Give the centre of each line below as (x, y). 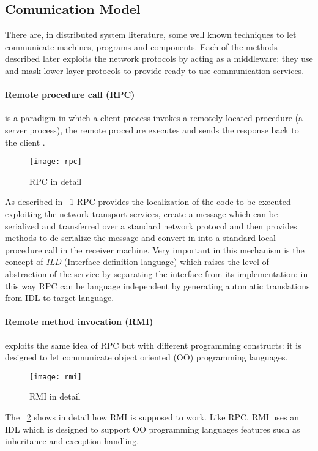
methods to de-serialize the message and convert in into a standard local (141, 238)
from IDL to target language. (60, 298)
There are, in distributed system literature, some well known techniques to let (151, 35)
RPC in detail (56, 181)
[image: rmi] (56, 377)
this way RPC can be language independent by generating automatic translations (157, 285)
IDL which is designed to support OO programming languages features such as (153, 429)
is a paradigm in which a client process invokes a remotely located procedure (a (154, 118)
